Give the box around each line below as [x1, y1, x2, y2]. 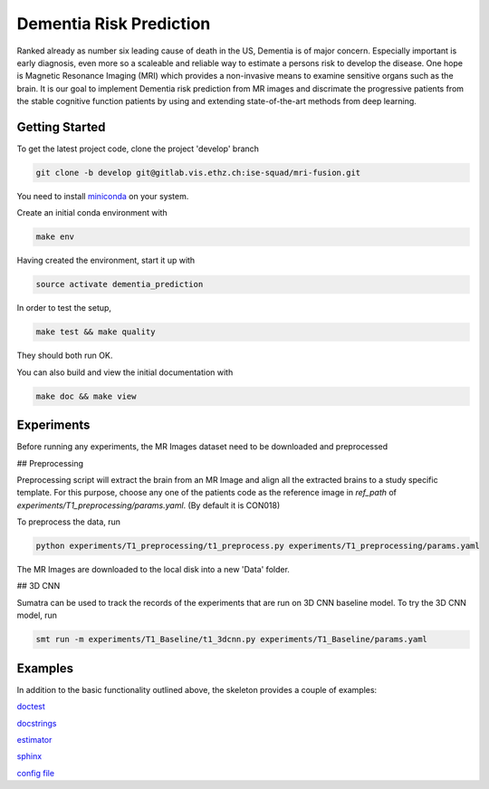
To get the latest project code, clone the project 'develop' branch [16, 143, 260, 154]
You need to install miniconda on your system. [16, 190, 189, 201]
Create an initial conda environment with [16, 207, 168, 218]
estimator [16, 734, 53, 745]
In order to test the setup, [16, 303, 112, 313]
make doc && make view [35, 390, 137, 401]
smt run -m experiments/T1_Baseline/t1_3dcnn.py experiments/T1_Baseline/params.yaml [35, 634, 427, 645]
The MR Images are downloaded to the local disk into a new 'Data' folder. [16, 564, 290, 575]
